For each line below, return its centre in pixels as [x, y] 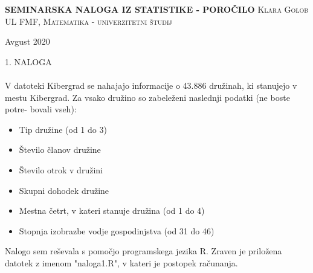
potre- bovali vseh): [41, 109]
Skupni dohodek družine [64, 190]
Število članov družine [60, 149]
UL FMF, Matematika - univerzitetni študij [89, 21]
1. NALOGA [28, 61]
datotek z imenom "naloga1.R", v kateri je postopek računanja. [121, 262]
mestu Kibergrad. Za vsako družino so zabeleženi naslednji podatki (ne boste [147, 97]
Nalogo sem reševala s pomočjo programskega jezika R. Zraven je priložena [144, 251]
